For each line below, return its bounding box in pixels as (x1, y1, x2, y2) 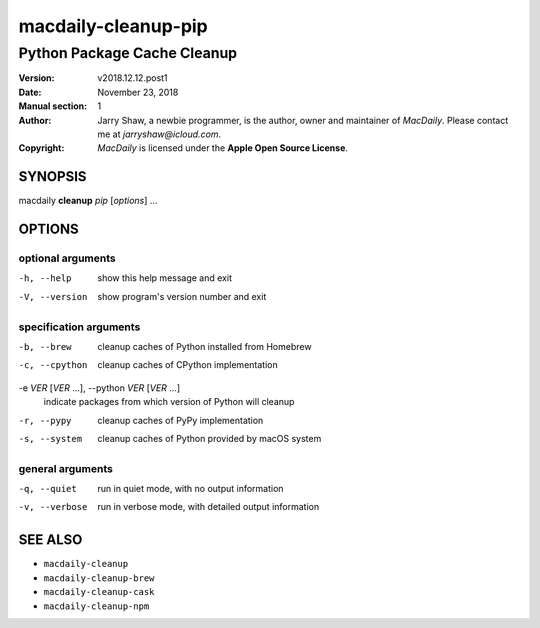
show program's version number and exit (97, 290, 267, 302)
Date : (18, 86, 42, 98)
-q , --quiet (18, 483, 77, 495)
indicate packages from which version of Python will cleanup (43, 396, 295, 408)
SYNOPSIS (18, 168, 87, 185)
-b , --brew (18, 341, 72, 352)
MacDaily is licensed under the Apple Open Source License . (97, 142, 349, 154)
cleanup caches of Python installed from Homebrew (97, 340, 312, 352)
